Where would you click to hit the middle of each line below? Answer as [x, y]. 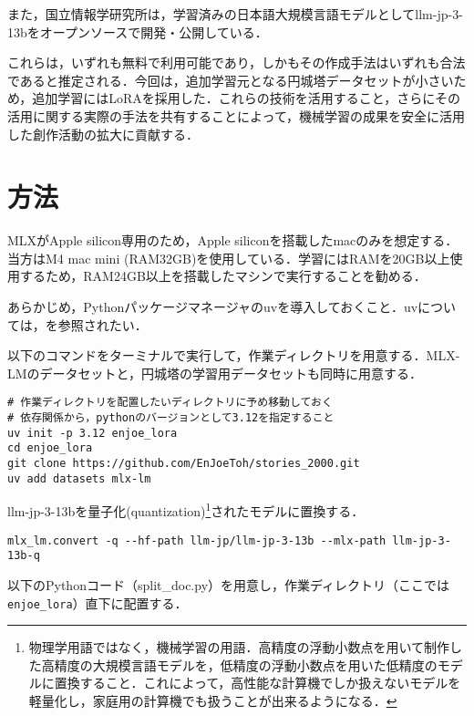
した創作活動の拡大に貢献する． [103, 134]
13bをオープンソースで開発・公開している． [138, 31]
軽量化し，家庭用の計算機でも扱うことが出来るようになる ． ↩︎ [213, 700]
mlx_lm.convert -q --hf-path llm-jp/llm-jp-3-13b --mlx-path [197, 540]
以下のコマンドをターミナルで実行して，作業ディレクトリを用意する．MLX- [234, 355]
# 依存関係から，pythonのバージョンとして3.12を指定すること [171, 418]
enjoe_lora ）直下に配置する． [98, 602]
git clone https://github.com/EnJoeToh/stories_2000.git [184, 464]
